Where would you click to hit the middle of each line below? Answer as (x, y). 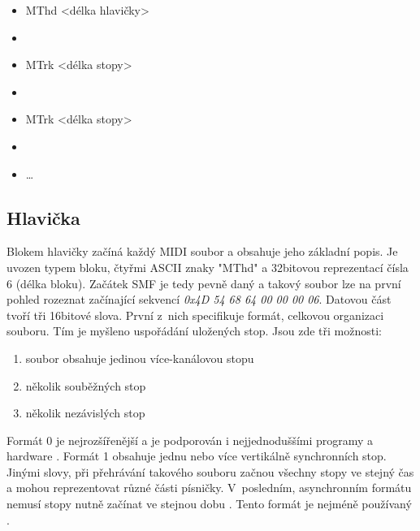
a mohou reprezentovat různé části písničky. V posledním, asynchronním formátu (209, 488)
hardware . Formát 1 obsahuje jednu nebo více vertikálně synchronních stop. (197, 456)
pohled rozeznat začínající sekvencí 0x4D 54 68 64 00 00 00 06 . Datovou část (199, 299)
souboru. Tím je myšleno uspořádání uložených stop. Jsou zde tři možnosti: (194, 331)
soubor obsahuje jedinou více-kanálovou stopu (140, 358)
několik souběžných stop (86, 385)
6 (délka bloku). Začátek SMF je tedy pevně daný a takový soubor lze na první (204, 283)
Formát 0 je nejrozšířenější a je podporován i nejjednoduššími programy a (190, 440)
